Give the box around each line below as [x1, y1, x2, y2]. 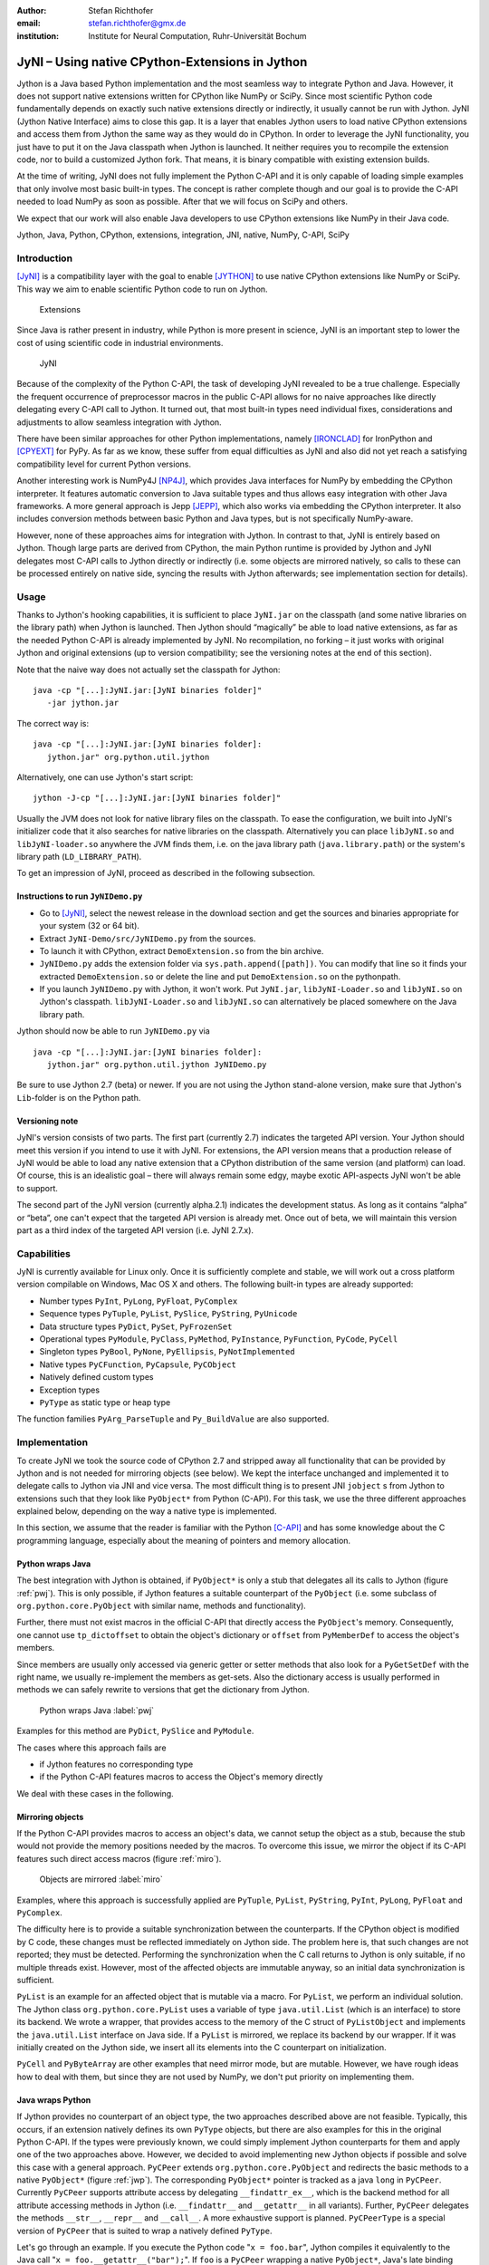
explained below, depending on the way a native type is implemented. [16, 1506, 277, 1517]
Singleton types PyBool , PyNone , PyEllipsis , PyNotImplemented [39, 1346, 295, 1357]
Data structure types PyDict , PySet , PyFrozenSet [39, 1321, 233, 1332]
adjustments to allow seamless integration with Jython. [16, 417, 222, 428]
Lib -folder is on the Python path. [16, 1092, 141, 1103]
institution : [16, 30, 60, 41]
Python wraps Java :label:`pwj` [39, 1704, 154, 1716]
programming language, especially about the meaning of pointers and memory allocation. [16, 1535, 351, 1546]
